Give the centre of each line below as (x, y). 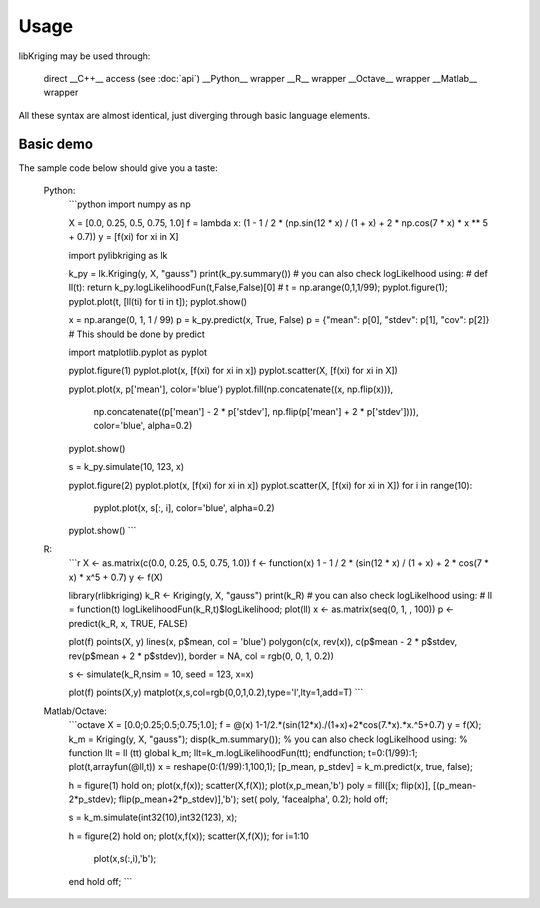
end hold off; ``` (100, 881)
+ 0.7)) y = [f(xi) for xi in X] (123, 237)
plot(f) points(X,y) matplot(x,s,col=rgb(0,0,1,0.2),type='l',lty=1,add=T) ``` (216, 692)
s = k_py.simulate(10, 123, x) (126, 467)
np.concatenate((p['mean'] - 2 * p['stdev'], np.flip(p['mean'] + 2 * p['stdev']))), (256, 412)
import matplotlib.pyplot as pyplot (137, 352)
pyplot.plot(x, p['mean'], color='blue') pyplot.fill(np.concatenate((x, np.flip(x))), (231, 389)
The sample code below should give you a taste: (118, 167)
